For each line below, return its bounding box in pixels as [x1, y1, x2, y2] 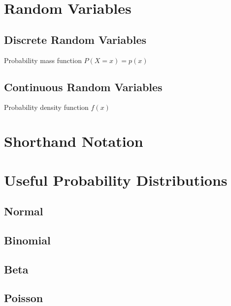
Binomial [4, 232, 51, 247]
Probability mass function [4, 55, 82, 65]
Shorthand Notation [4, 131, 143, 151]
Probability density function [4, 102, 89, 112]
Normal [4, 204, 43, 219]
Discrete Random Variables [4, 32, 147, 47]
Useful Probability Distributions [4, 170, 228, 190]
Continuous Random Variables [4, 79, 163, 94]
